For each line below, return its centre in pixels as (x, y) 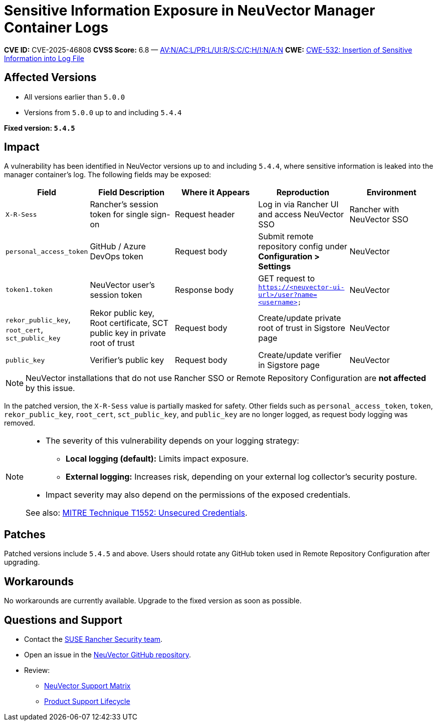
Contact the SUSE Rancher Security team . (93, 639)
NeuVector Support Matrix (87, 685)
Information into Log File (44, 58)
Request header (205, 215)
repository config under (303, 247)
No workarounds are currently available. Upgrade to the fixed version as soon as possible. (153, 601)
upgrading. (22, 562)
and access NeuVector (301, 215)
